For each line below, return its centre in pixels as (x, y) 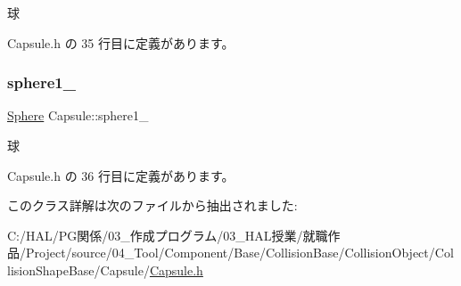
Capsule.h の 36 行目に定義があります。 (121, 175)
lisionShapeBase (51, 270)
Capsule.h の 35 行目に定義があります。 (121, 42)
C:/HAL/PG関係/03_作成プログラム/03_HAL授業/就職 (168, 235)
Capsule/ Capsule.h (152, 270)
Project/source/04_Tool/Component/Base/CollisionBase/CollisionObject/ (230, 253)
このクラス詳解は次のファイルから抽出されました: (152, 205)
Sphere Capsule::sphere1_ (78, 115)
